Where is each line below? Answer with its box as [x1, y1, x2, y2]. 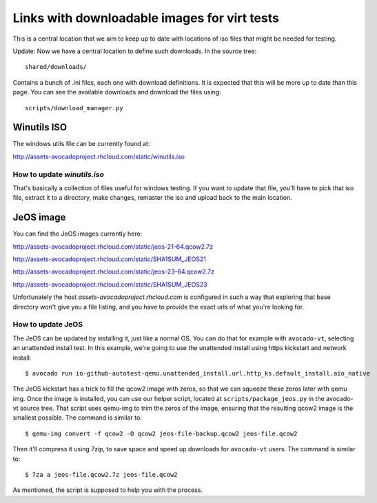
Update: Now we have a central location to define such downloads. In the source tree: [12, 47, 257, 55]
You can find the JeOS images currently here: [12, 229, 143, 238]
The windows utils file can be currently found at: [12, 140, 150, 148]
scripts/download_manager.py [25, 104, 123, 112]
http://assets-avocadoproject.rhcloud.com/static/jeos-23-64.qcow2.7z [12, 267, 215, 276]
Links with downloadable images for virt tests [12, 10, 279, 25]
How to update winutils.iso [12, 170, 105, 179]
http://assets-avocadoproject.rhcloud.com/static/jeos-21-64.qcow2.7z [12, 242, 214, 251]
